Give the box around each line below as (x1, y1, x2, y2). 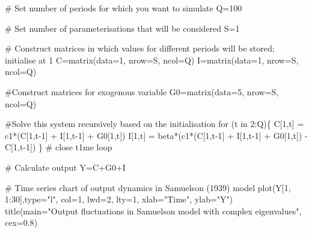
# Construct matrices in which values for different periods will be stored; (5, 42, 275, 55)
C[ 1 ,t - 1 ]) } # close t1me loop (5, 141, 112, 153)
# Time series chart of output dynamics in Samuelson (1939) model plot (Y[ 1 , (5, 181, 291, 193)
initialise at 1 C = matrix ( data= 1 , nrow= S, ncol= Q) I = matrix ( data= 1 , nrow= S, (5, 53, 299, 66)
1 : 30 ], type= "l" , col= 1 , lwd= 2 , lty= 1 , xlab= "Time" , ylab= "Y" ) (5, 193, 233, 205)
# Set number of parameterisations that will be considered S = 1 (5, 22, 240, 34)
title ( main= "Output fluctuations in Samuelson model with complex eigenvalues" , (5, 204, 302, 217)
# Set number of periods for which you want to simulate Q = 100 (5, 2, 242, 14)
